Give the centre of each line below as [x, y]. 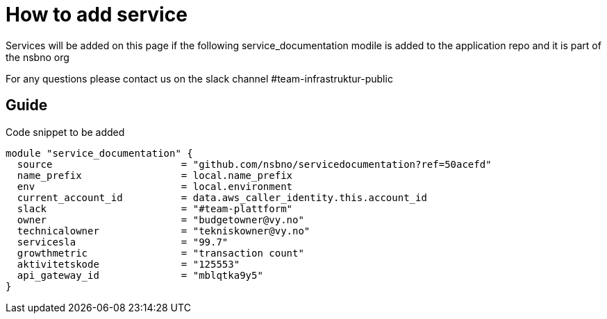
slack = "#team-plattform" [155, 208]
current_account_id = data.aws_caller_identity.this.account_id [222, 197]
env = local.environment [155, 186]
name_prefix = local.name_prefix [155, 175]
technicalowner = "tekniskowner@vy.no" [164, 231]
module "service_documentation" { [99, 153]
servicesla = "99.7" [123, 242]
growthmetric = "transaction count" [160, 253]
